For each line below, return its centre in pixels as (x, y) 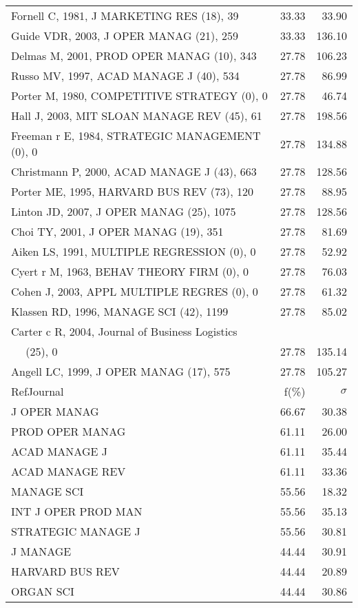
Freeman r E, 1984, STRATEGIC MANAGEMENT (136, 135)
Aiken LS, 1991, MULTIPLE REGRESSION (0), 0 (134, 251)
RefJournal (38, 391)
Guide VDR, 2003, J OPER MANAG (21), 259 (125, 36)
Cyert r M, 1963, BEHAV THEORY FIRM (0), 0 (130, 271)
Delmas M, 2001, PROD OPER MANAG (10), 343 (134, 55)
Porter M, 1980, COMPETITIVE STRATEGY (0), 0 (139, 95)
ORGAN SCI (43, 591)
